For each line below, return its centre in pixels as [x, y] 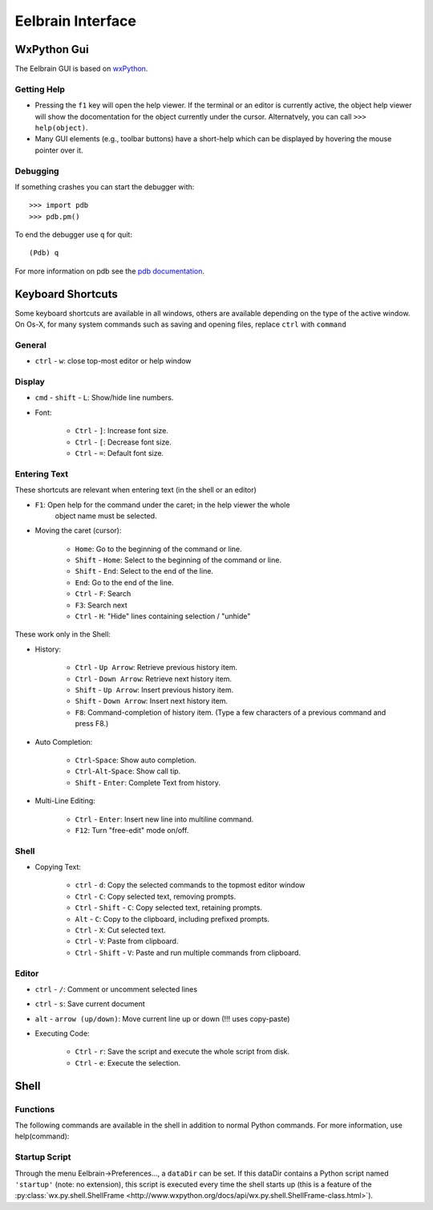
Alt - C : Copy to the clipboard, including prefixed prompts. [172, 919]
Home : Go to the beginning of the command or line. [158, 549]
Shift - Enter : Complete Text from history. [148, 782]
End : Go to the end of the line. [124, 583]
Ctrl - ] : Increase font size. [121, 431]
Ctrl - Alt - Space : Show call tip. [128, 771]
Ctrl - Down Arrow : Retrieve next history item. [154, 679]
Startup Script [43, 1157]
